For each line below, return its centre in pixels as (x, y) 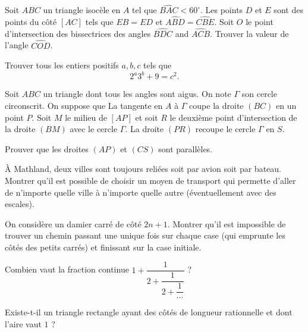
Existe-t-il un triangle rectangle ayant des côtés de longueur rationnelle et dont (149, 312)
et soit (147, 117)
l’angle (17, 45)
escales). (20, 204)
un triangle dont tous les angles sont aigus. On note (137, 94)
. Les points (221, 10)
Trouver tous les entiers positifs (62, 65)
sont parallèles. (186, 148)
